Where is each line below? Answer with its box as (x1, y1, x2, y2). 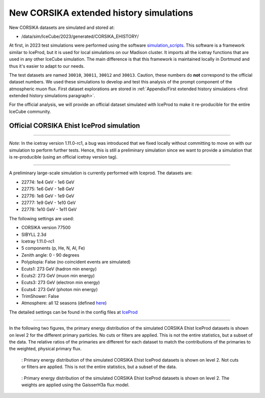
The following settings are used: (9, 215, 74, 221)
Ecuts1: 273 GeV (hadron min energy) (21, 265, 97, 272)
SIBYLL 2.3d (21, 231, 47, 238)
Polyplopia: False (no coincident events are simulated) (21, 259, 131, 265)
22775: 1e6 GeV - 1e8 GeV (21, 186, 75, 192)
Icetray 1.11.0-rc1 (21, 238, 54, 244)
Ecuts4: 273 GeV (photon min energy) (21, 286, 98, 292)
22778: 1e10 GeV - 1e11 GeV (21, 207, 77, 212)
